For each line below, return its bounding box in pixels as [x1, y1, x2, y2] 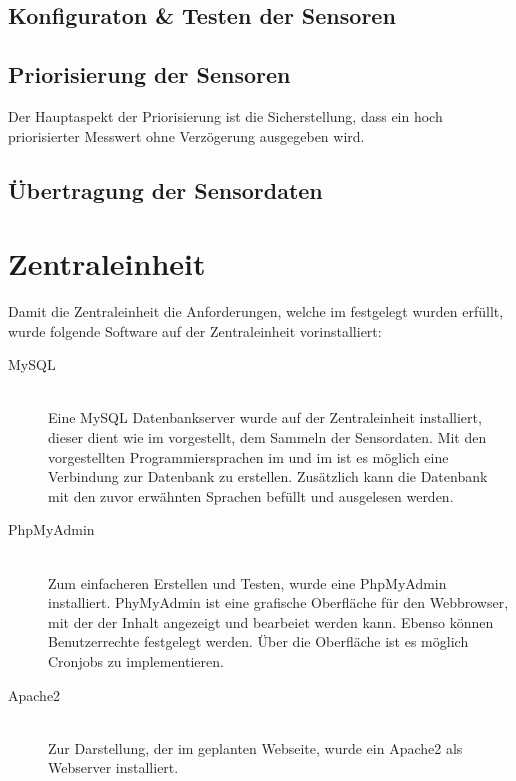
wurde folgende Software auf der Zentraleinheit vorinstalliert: [8, 320, 382, 341]
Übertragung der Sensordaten [8, 174, 323, 205]
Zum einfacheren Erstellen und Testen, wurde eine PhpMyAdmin [48, 572, 447, 593]
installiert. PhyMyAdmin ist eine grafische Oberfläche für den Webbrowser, [48, 592, 509, 613]
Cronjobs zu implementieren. [48, 650, 224, 671]
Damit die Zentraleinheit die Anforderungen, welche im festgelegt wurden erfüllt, [8, 301, 504, 322]
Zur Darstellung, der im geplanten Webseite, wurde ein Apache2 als [48, 737, 463, 758]
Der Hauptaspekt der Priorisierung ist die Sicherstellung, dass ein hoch [8, 105, 443, 126]
